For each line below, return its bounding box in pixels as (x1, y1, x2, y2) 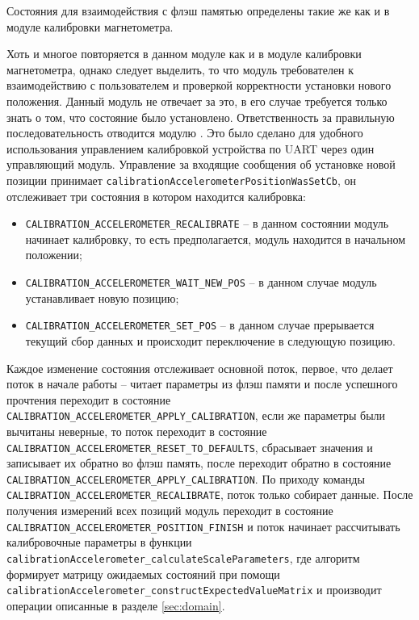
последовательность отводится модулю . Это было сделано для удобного (6, 124, 363, 141)
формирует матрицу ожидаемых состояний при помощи (6, 565, 280, 582)
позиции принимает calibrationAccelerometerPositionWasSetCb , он (6, 171, 356, 188)
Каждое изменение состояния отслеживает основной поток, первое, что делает (6, 359, 393, 376)
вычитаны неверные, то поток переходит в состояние (6, 422, 267, 439)
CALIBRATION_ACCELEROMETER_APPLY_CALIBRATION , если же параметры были (6, 407, 386, 424)
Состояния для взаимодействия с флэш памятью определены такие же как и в (6, 2, 390, 19)
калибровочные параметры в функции (6, 534, 192, 551)
